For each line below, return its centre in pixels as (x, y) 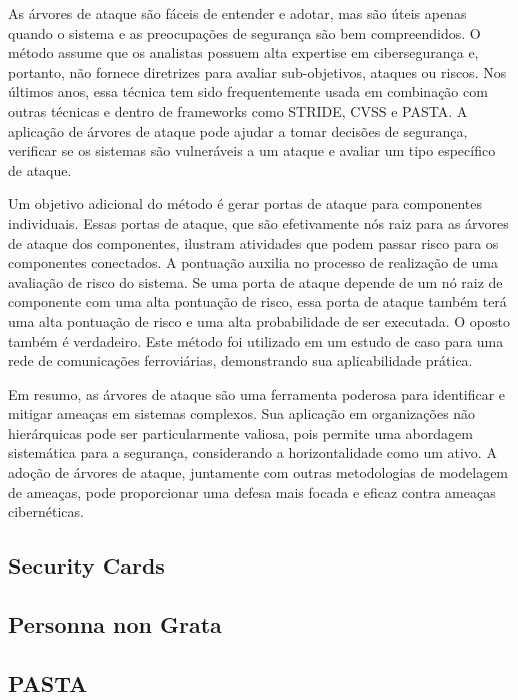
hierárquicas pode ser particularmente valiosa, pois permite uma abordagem (240, 432)
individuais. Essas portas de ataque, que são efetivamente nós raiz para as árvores (258, 222)
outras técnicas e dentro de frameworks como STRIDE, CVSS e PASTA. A (238, 110)
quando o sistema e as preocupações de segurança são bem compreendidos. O (244, 32)
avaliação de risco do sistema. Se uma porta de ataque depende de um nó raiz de (255, 281)
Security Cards (86, 565)
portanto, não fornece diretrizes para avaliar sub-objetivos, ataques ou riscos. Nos (257, 71)
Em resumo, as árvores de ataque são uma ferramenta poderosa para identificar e (257, 393)
